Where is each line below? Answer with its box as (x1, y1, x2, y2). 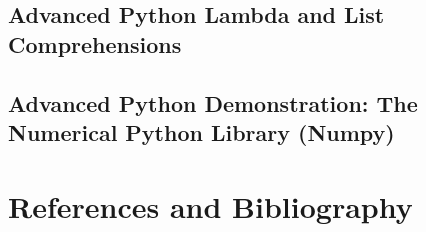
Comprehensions (8, 28, 182, 59)
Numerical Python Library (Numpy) (8, 116, 395, 147)
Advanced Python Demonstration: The (8, 87, 418, 118)
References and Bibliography (8, 185, 413, 226)
